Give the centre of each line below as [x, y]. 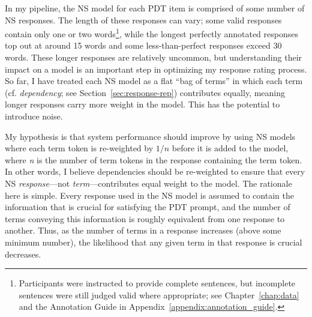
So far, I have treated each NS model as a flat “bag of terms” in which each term [154, 81]
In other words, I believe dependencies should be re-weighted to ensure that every [155, 171]
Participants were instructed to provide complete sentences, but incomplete [157, 283]
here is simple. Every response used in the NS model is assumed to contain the [149, 195]
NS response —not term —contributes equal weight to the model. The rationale [148, 183]
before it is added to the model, [230, 148]
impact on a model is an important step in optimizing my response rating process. [156, 69]
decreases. [23, 254]
